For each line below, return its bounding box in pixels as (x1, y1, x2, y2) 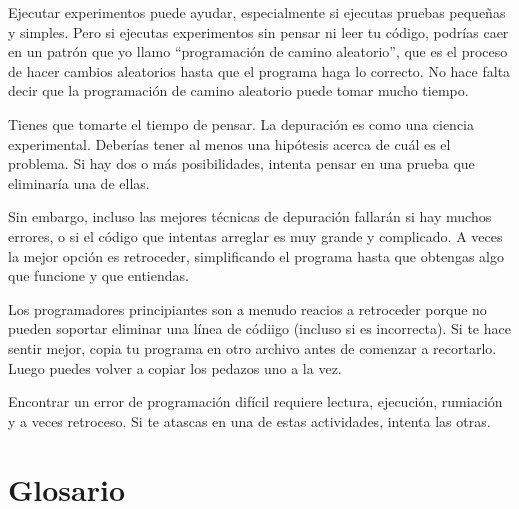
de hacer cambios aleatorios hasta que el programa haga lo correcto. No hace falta (8, 60, 511, 81)
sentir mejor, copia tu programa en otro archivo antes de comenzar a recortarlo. (8, 337, 497, 358)
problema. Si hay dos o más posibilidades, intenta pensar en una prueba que (8, 153, 475, 174)
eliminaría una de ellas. (8, 172, 150, 193)
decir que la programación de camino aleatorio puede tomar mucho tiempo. (8, 80, 469, 101)
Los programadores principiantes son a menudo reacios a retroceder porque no (8, 298, 487, 319)
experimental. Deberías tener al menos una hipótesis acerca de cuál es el (8, 133, 451, 154)
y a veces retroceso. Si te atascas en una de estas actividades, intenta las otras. (8, 410, 491, 431)
